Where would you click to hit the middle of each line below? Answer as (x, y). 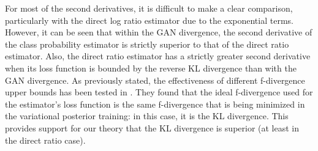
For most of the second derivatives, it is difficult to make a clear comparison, (149, 8)
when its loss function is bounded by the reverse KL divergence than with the (151, 68)
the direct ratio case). (45, 140)
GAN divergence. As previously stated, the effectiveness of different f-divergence (155, 80)
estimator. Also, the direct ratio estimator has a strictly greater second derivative (158, 56)
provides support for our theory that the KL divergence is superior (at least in (152, 127)
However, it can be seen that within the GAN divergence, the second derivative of (159, 32)
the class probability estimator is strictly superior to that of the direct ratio (147, 44)
